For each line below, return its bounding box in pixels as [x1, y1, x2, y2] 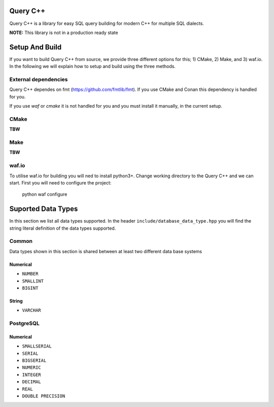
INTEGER [22, 371, 42, 378]
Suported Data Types [9, 205, 78, 213]
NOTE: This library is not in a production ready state [9, 29, 119, 36]
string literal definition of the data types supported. [9, 225, 116, 231]
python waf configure [22, 191, 67, 198]
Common [9, 238, 33, 245]
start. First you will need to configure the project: [9, 179, 112, 185]
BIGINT [22, 285, 39, 291]
